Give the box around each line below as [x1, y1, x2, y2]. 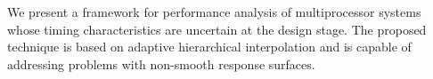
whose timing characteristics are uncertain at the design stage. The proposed [7, 20, 427, 38]
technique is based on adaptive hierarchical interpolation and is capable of [7, 37, 412, 56]
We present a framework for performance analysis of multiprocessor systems [7, 3, 421, 20]
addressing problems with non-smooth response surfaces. [7, 54, 315, 73]
